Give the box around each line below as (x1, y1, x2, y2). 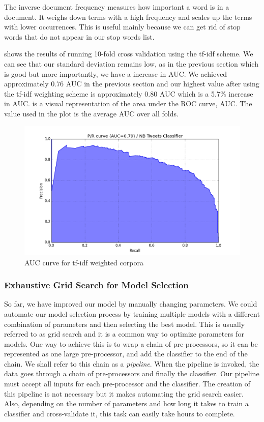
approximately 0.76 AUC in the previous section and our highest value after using (4, 78, 259, 89)
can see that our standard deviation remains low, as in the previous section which (4, 58, 258, 69)
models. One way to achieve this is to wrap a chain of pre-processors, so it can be (4, 338, 258, 349)
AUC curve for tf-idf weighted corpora (24, 257, 143, 267)
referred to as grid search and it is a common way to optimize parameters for (4, 328, 244, 339)
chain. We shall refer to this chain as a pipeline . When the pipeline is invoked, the (4, 358, 259, 369)
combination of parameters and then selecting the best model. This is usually (4, 318, 245, 329)
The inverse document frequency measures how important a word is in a (4, 2, 229, 12)
